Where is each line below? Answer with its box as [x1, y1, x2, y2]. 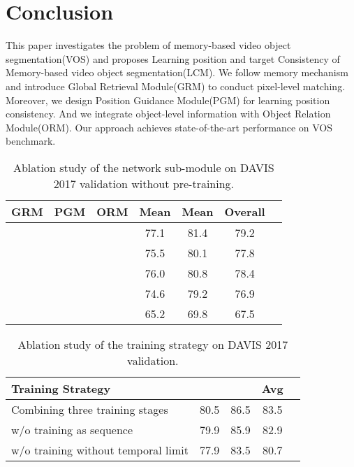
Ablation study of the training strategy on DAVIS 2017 [17, 336, 288, 352]
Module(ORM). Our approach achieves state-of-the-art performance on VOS [6, 120, 333, 134]
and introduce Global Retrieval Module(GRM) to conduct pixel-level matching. [6, 78, 346, 93]
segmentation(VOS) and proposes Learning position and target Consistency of [6, 51, 340, 66]
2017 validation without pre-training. [53, 175, 235, 192]
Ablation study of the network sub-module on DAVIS [13, 159, 274, 175]
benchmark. [6, 134, 56, 148]
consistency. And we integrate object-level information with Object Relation [6, 106, 331, 121]
